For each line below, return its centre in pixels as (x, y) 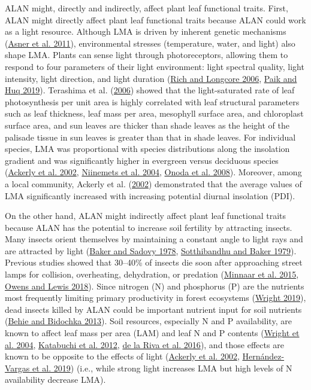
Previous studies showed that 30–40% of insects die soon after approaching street (154, 262)
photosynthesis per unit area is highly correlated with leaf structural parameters (152, 101)
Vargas (17, 368)
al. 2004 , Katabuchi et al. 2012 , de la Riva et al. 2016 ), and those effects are (144, 344)
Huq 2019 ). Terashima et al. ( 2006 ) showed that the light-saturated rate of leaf (150, 90)
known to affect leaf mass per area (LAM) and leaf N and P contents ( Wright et (152, 333)
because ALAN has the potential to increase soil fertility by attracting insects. (149, 227)
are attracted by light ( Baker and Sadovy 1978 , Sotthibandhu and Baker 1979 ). (151, 250)
